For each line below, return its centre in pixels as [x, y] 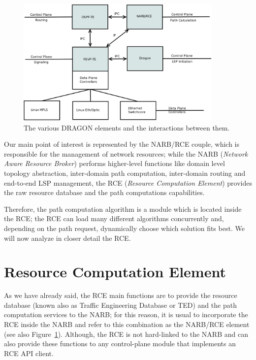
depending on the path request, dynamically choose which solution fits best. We [124, 228]
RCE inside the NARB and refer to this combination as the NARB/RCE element [127, 324]
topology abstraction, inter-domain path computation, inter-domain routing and [125, 173]
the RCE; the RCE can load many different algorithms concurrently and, [114, 218]
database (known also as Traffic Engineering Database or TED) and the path [120, 305]
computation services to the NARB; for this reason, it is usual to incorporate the [126, 314]
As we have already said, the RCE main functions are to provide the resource [121, 295]
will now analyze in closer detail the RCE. [67, 238]
